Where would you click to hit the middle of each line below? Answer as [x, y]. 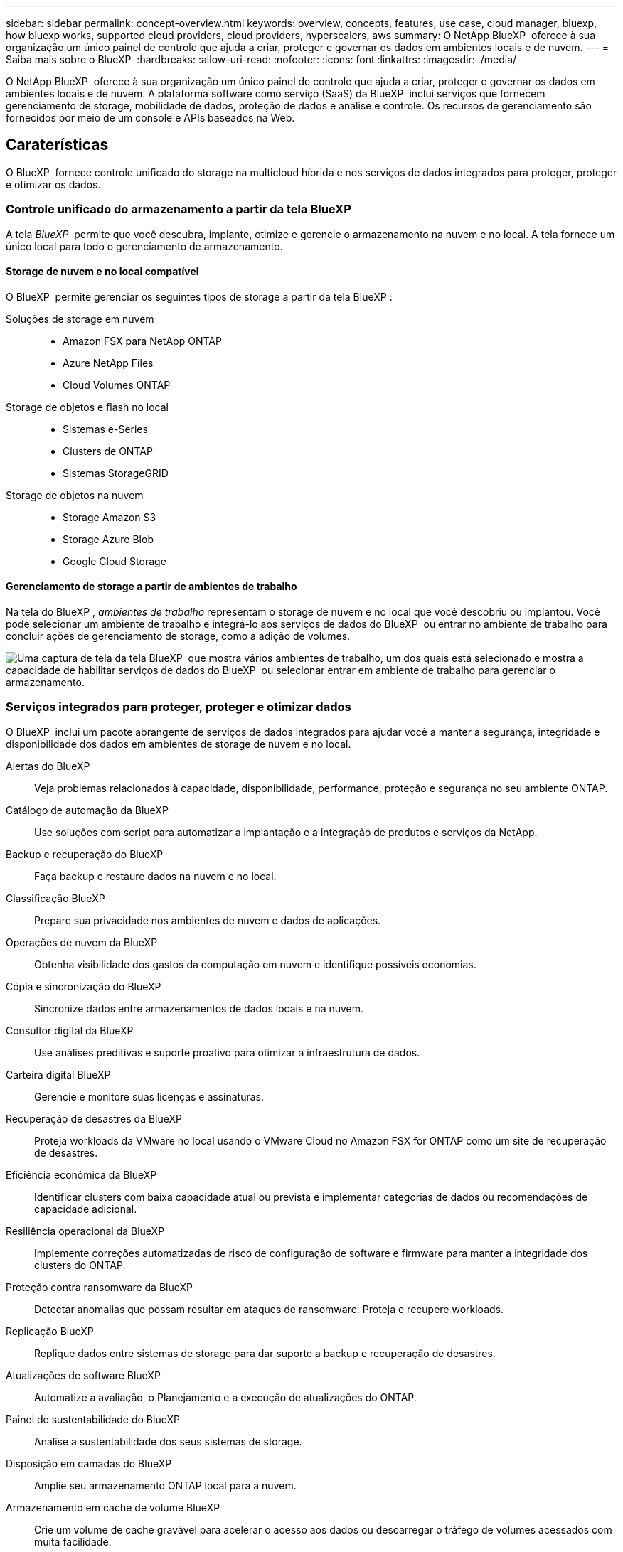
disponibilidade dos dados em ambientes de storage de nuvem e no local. [179, 744]
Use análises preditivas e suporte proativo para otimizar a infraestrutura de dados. [227, 1052]
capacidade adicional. [86, 1209]
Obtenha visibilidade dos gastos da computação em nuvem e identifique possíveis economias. [255, 964]
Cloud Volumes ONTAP [117, 385]
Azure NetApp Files [108, 363]
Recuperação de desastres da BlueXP [94, 1118]
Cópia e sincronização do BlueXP [84, 986]
